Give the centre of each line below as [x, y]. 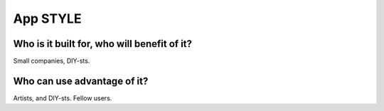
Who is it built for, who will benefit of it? [102, 44]
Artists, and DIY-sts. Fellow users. [63, 98]
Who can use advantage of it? [81, 81]
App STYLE [47, 18]
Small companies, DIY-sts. [52, 61]
